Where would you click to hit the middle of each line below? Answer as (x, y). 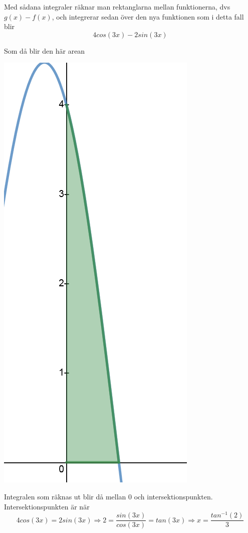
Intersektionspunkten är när (47, 506)
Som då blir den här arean (45, 50)
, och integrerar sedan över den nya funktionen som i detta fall (148, 16)
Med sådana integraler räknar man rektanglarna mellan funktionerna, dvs (117, 7)
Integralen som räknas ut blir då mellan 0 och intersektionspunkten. (108, 496)
